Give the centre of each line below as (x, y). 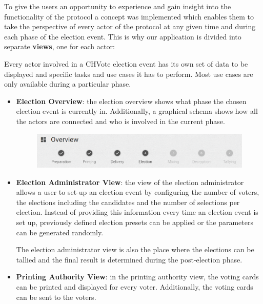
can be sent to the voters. (56, 297)
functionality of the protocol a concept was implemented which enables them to (129, 16)
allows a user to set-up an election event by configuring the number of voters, (138, 192)
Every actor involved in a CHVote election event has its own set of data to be (126, 63)
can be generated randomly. (60, 232)
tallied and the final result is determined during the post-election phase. (129, 259)
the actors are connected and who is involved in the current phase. (120, 121)
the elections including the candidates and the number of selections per (128, 202)
